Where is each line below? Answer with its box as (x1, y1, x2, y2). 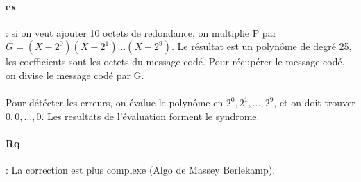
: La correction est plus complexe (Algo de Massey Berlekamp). (6, 163, 276, 177)
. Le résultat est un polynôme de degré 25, (171, 39, 352, 53)
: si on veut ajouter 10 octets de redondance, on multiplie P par (6, 25, 277, 40)
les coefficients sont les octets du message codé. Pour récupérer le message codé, (6, 54, 345, 69)
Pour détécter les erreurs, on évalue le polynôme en (6, 95, 224, 110)
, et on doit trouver (274, 95, 355, 110)
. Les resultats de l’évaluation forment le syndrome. (41, 108, 260, 123)
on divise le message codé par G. (6, 67, 144, 82)
